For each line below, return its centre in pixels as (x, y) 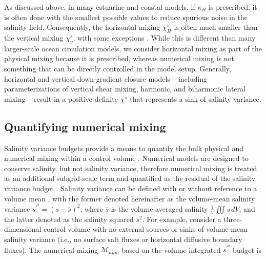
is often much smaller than (216, 27)
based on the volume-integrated (171, 249)
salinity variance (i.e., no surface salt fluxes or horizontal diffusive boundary (123, 239)
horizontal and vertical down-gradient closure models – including (106, 78)
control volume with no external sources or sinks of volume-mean (146, 229)
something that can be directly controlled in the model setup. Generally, (118, 68)
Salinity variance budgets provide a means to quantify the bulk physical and (124, 148)
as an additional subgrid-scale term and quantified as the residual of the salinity (130, 178)
